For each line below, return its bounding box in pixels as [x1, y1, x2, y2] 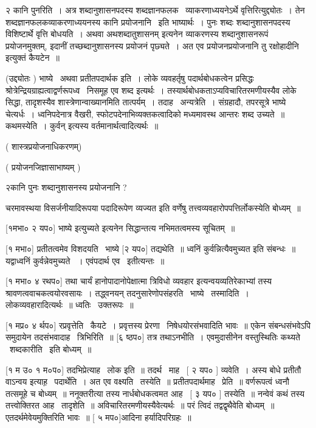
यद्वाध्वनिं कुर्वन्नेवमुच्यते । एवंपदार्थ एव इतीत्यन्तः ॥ [5, 254, 165, 267]
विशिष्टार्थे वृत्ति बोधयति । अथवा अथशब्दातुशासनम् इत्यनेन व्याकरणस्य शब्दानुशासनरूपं [5, 27, 269, 40]
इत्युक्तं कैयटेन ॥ [5, 51, 60, 64]
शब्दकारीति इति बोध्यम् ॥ [9, 343, 92, 356]
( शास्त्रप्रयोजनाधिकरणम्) [5, 139, 82, 152]
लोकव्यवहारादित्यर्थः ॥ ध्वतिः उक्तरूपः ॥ [5, 298, 134, 311]
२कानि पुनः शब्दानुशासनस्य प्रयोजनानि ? [5, 181, 127, 194]
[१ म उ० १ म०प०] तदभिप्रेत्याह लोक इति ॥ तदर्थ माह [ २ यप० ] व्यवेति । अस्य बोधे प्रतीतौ [5, 363, 301, 376]
